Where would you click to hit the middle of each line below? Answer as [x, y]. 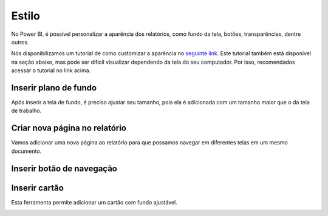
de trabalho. [26, 111]
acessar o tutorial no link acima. [51, 70]
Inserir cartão [37, 188]
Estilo [26, 16]
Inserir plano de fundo [54, 88]
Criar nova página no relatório [69, 128]
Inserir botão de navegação [64, 168]
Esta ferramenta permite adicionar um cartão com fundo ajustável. [94, 202]
